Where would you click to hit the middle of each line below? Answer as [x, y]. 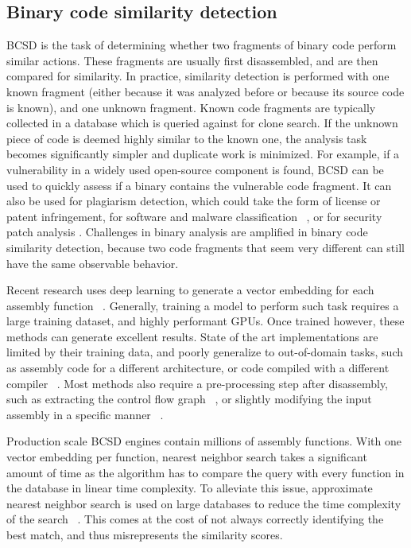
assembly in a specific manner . [85, 414]
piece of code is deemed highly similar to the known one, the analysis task [187, 138]
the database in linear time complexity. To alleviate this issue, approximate [190, 488]
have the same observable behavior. [93, 263]
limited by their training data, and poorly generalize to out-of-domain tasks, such [205, 352]
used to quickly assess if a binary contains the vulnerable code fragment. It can [199, 185]
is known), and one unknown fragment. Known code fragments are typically [191, 107]
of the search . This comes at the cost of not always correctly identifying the [195, 519]
